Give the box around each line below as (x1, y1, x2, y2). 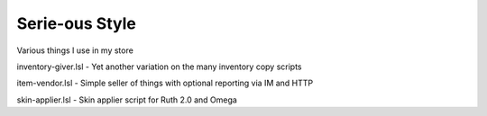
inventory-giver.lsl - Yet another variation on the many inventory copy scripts (16, 61, 302, 72)
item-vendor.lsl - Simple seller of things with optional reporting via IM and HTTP (16, 77, 314, 89)
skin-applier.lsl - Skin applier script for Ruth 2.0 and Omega (16, 94, 238, 105)
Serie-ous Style (16, 13, 137, 33)
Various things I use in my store (16, 45, 134, 56)
